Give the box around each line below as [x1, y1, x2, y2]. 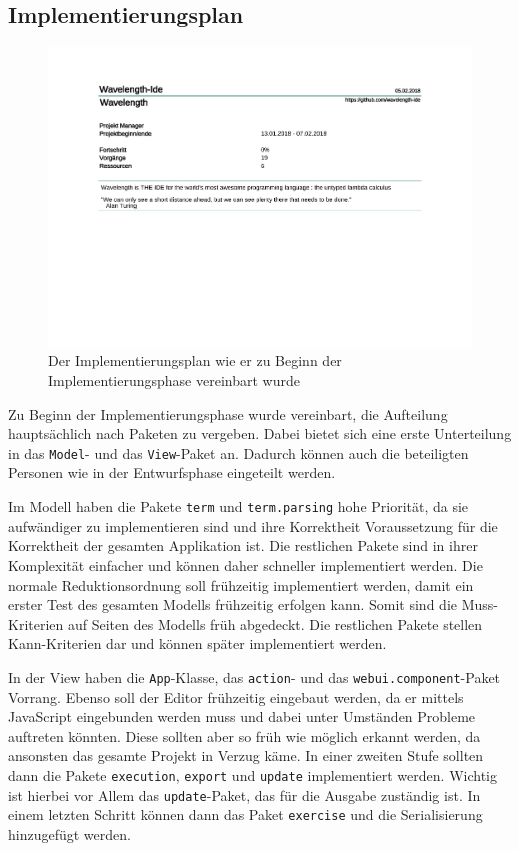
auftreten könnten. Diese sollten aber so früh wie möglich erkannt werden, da [8, 725, 481, 746]
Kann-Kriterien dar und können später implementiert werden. [8, 633, 387, 654]
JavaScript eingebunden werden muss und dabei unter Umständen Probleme [8, 706, 476, 727]
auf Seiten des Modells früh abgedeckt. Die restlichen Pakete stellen [67, 613, 483, 634]
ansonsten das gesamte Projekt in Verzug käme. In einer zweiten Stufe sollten [8, 745, 484, 766]
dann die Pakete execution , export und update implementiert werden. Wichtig [8, 764, 497, 785]
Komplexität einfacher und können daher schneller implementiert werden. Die [8, 554, 483, 575]
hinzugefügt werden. [8, 823, 131, 844]
